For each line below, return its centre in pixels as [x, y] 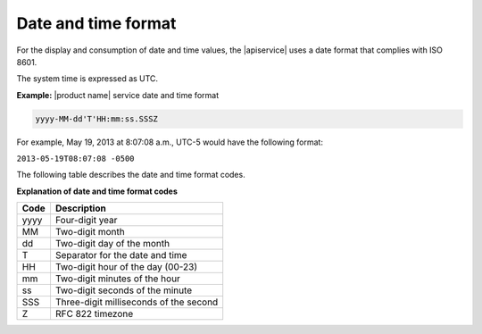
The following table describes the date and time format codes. [131, 175]
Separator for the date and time [121, 255]
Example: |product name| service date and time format [117, 95]
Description [80, 208]
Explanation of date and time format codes [97, 191]
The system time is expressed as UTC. [87, 79]
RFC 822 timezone [94, 314]
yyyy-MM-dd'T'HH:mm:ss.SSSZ [96, 119]
